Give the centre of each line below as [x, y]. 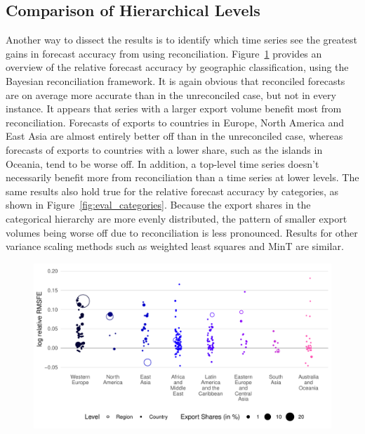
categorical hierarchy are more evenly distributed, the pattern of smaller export [177, 218]
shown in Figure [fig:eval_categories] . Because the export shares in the [158, 205]
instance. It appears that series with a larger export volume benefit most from [174, 108]
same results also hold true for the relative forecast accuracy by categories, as [172, 191]
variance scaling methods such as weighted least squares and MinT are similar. [175, 246]
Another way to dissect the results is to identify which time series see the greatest [181, 40]
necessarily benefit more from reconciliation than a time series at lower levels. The [182, 177]
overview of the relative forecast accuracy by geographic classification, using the [177, 67]
